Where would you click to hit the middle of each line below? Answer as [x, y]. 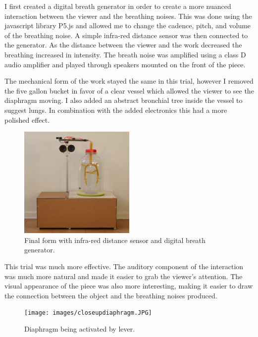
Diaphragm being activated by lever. [80, 329]
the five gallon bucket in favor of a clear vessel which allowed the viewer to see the [129, 90]
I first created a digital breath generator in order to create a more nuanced [118, 6]
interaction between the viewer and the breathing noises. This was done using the [128, 16]
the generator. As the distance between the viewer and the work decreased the [123, 45]
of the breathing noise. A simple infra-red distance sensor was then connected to [126, 35]
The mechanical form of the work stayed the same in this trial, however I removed [129, 81]
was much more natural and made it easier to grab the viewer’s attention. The [124, 276]
